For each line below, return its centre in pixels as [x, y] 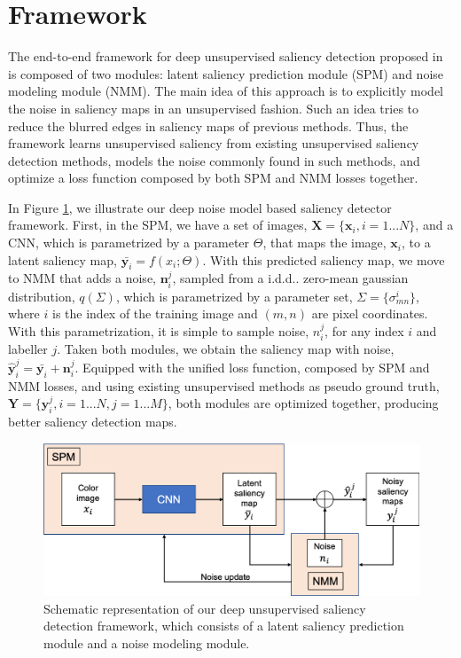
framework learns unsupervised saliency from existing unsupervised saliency [214, 143]
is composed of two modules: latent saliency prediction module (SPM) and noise [226, 73]
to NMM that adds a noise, [82, 278]
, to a [416, 243]
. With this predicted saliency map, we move [324, 259]
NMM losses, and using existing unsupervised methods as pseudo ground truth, [224, 385]
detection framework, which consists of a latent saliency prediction [224, 626]
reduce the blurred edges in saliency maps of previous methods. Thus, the [208, 125]
